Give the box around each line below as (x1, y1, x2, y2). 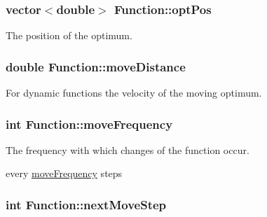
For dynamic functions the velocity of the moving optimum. (6, 85, 262, 100)
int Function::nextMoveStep (6, 195, 167, 213)
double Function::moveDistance (6, 57, 186, 75)
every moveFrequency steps (6, 166, 123, 181)
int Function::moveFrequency (6, 115, 173, 132)
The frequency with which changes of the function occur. (6, 142, 249, 157)
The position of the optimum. (6, 28, 132, 43)
